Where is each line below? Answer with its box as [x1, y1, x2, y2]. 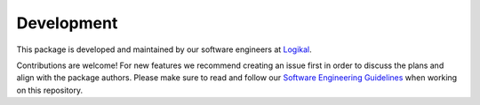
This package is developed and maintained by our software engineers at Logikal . [16, 44, 313, 55]
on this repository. [16, 85, 84, 95]
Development [16, 13, 118, 33]
